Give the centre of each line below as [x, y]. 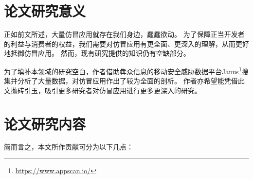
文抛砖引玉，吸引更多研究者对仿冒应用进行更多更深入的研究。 [103, 90]
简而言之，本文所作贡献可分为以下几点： [69, 147]
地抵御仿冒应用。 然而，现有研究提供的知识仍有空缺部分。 [97, 53]
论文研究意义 [45, 11]
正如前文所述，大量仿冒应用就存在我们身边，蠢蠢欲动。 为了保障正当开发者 [124, 34]
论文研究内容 [45, 123]
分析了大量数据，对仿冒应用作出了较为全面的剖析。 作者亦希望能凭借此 [131, 81]
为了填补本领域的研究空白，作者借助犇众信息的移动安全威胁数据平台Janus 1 [123, 70]
